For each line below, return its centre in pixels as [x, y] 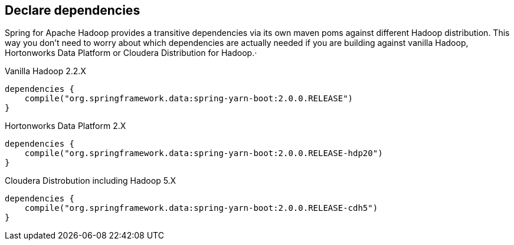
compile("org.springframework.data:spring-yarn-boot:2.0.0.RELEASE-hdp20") [204, 153]
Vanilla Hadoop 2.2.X [45, 71]
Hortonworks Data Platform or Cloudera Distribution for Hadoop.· [131, 53]
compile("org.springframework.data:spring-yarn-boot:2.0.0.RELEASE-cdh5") [201, 208]
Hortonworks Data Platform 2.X [66, 126]
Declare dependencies [73, 10]
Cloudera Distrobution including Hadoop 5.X [91, 181]
